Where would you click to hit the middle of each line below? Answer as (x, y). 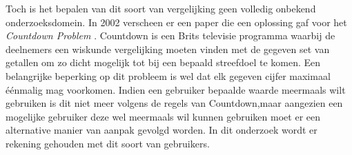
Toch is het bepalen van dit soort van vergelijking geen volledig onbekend (161, 8)
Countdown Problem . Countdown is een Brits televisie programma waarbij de (170, 35)
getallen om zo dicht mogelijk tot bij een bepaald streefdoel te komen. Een (163, 62)
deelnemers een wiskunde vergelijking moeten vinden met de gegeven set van (168, 49)
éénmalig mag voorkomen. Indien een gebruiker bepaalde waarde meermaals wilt (176, 89)
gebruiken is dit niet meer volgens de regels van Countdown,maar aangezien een (174, 103)
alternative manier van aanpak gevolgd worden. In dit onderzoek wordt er (162, 130)
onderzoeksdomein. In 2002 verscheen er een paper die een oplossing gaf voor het (176, 22)
